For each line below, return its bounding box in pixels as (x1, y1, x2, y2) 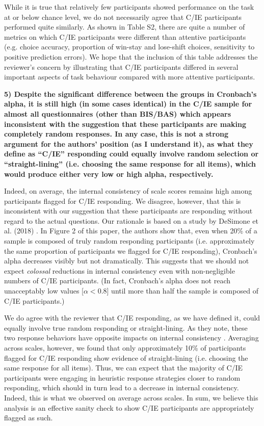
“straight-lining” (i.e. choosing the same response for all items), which (4, 158, 256, 169)
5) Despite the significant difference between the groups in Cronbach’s (4, 88, 257, 99)
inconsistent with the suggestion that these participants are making (4, 118, 247, 129)
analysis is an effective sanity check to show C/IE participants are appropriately (4, 402, 254, 413)
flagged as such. (4, 412, 53, 423)
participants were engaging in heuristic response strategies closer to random (4, 372, 241, 383)
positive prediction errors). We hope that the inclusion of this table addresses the (4, 51, 258, 62)
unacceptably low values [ (4, 285, 84, 296)
